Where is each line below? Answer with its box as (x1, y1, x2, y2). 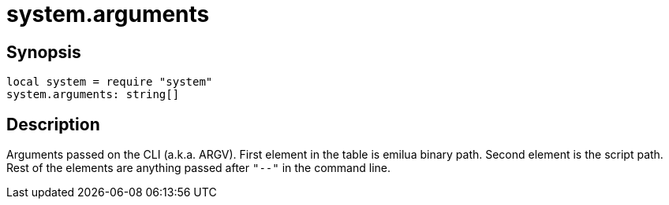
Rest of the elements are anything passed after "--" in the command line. (6, 161, 391, 175)
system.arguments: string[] (6, 88, 180, 101)
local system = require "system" (6, 75, 213, 89)
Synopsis (6, 42, 81, 62)
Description (6, 114, 100, 134)
